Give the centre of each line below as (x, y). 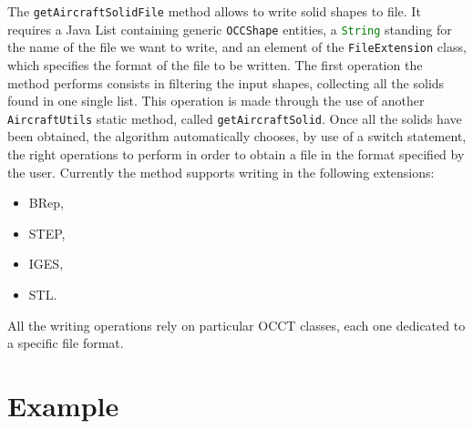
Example (63, 405)
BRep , (46, 203)
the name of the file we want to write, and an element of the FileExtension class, (237, 47)
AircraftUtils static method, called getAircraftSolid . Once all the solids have (235, 118)
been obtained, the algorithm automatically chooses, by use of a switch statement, (237, 136)
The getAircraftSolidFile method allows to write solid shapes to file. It (214, 11)
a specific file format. (66, 343)
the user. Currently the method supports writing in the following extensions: (221, 172)
